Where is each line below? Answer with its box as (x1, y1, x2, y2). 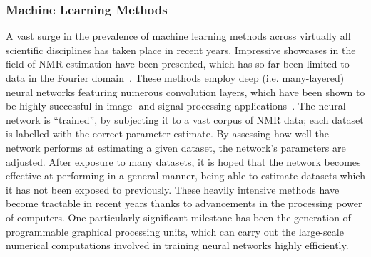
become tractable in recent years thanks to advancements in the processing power (6, 196, 362, 211)
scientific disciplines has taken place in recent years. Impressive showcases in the (6, 42, 356, 57)
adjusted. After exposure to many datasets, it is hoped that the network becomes (6, 154, 361, 169)
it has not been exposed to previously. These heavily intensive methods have (6, 182, 340, 196)
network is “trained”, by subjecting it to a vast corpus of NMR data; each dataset (6, 112, 364, 127)
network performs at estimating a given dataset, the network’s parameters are (6, 140, 346, 154)
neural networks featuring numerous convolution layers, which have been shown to (6, 84, 365, 99)
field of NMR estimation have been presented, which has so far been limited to (6, 56, 350, 71)
